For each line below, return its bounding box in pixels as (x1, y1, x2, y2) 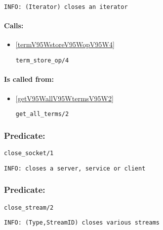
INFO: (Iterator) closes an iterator (4, 3, 128, 10)
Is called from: (4, 74, 54, 84)
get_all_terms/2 (15, 111, 69, 118)
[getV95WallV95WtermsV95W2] (15, 93, 114, 103)
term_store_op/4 (15, 57, 69, 64)
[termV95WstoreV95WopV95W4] (15, 39, 115, 50)
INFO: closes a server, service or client (4, 165, 146, 172)
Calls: (4, 20, 24, 31)
